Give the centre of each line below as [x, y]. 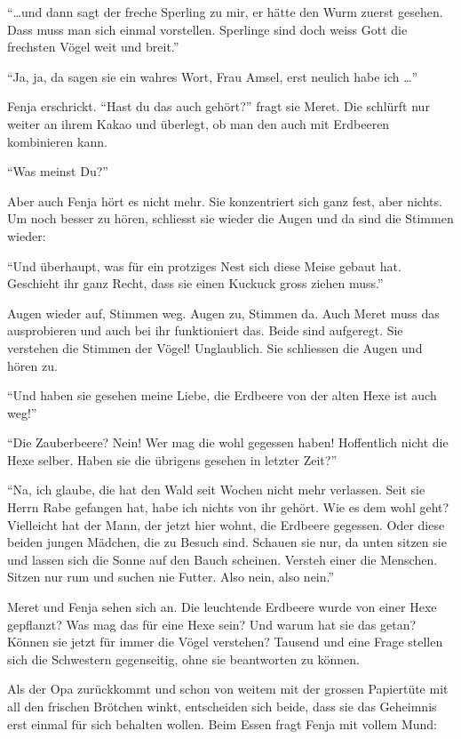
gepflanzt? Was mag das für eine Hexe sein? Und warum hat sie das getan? [212, 624]
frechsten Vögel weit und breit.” [93, 47]
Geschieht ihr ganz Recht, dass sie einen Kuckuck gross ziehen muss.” [195, 283]
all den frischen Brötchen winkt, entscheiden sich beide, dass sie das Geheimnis [222, 706]
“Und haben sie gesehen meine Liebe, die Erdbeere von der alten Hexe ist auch [222, 395]
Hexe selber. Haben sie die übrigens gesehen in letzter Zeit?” [172, 459]
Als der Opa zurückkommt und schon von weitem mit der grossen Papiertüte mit [228, 689]
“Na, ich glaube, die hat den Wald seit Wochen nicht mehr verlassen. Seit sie [216, 490]
